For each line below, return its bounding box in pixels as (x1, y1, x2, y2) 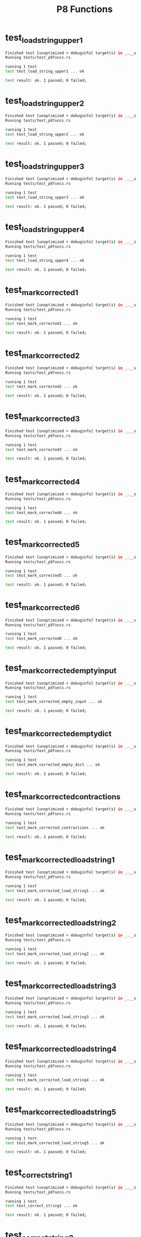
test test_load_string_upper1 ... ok (5, 69, 85, 74)
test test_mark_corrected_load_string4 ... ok (5, 1077, 105, 1083)
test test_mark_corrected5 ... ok (5, 573, 78, 578)
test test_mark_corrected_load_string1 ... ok (5, 888, 105, 893)
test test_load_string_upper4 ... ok (5, 258, 85, 263)
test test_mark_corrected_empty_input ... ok (5, 699, 102, 704)
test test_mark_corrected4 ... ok (5, 510, 78, 515)
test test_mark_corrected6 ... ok (5, 636, 78, 641)
